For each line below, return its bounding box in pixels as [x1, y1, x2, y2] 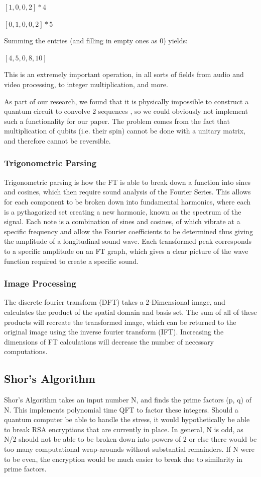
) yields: [163, 35, 188, 46]
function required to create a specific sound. [4, 255, 139, 266]
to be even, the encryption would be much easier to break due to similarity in [4, 453, 243, 464]
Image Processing [4, 277, 76, 290]
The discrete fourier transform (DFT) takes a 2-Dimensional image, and [4, 297, 225, 307]
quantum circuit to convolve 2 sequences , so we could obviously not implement [4, 106, 248, 116]
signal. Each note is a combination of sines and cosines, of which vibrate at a [4, 216, 240, 227]
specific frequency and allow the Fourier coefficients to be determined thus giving [4, 226, 253, 236]
